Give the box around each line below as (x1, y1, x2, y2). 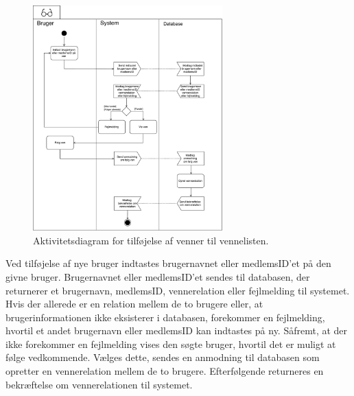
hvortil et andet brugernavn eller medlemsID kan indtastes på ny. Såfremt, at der (5, 323, 348, 338)
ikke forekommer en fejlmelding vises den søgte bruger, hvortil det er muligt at (5, 336, 336, 351)
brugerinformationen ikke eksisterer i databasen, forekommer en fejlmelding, (5, 310, 325, 324)
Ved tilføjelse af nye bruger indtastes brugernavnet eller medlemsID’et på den (5, 256, 331, 270)
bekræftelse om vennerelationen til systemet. (5, 377, 193, 391)
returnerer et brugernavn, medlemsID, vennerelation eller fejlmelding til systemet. (5, 283, 350, 297)
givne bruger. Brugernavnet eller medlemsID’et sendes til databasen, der (5, 269, 310, 283)
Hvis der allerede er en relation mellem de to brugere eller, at (5, 296, 263, 311)
